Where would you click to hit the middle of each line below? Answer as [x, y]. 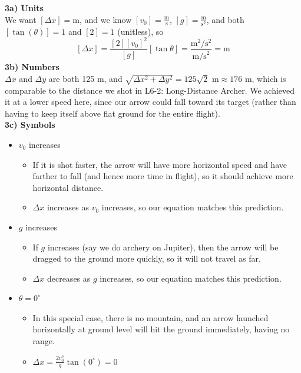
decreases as [69, 278]
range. [44, 341]
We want [21, 19]
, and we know [106, 19]
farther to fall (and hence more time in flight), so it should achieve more [163, 176]
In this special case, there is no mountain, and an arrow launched [150, 317]
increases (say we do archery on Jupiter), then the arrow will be [163, 247]
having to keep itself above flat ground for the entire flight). [113, 113]
